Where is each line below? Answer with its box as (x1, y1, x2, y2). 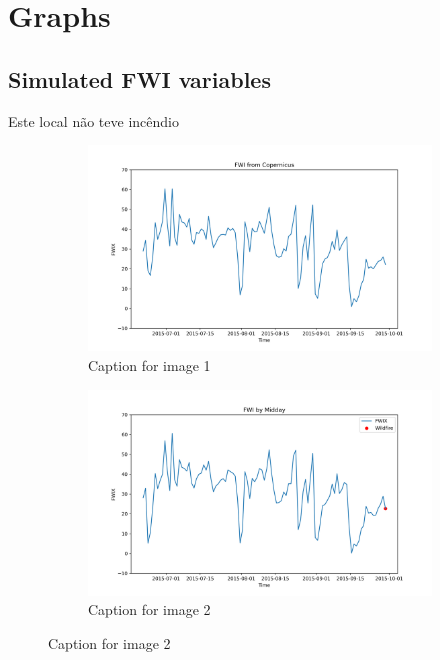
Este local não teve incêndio (8, 110, 179, 131)
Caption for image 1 (88, 355, 211, 376)
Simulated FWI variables (8, 63, 271, 94)
